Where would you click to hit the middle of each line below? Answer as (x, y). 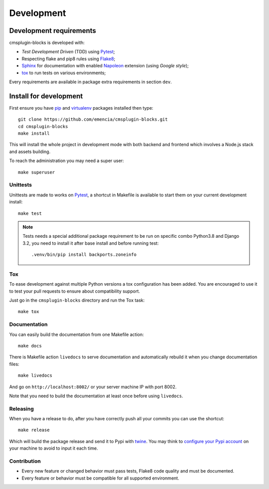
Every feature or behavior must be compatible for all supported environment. (100, 478)
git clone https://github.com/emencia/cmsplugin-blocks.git (93, 119)
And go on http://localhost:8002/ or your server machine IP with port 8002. (93, 387)
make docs (30, 346)
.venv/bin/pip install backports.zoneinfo (84, 255)
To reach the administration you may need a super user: (67, 161)
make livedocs (35, 376)
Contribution (25, 461)
